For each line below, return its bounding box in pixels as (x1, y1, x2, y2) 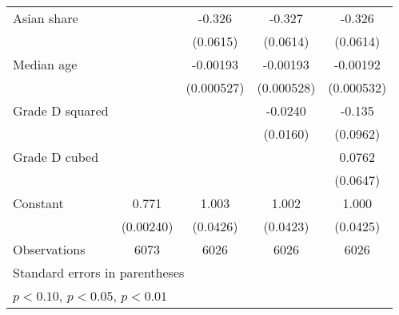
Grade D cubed (13, 148, 99, 166)
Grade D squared (13, 101, 109, 120)
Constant (13, 194, 64, 212)
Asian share (13, 9, 78, 27)
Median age (13, 55, 78, 73)
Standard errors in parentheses (13, 263, 185, 282)
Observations (13, 240, 86, 258)
